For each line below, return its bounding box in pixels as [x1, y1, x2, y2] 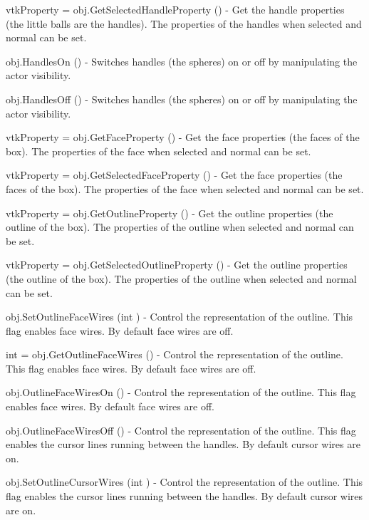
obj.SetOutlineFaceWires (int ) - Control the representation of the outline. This [6, 309, 353, 324]
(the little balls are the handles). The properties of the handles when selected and [6, 16, 362, 31]
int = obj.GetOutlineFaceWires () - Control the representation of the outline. [6, 347, 343, 362]
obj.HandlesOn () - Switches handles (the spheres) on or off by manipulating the [6, 53, 358, 68]
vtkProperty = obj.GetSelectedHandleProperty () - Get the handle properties [6, 2, 345, 16]
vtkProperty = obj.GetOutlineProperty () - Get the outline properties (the [6, 205, 333, 220]
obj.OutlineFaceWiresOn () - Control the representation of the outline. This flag [6, 385, 356, 400]
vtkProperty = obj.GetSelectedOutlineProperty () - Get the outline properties [6, 257, 348, 272]
